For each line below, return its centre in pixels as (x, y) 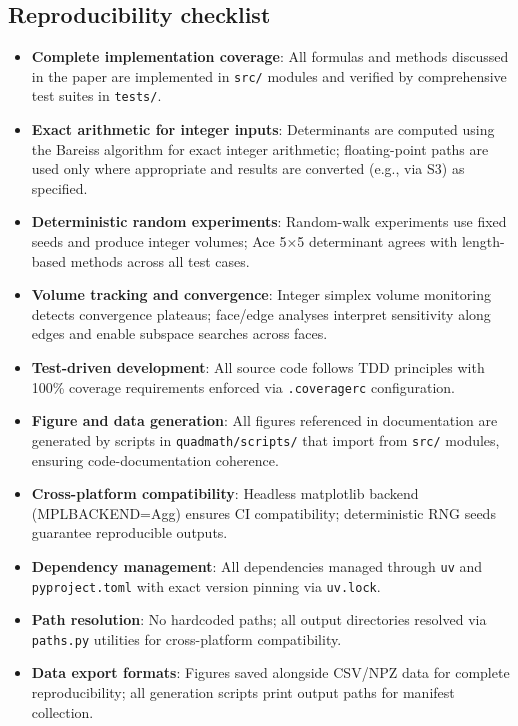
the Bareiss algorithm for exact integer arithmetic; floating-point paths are (260, 148)
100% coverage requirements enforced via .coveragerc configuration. (243, 386)
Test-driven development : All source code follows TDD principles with (258, 367)
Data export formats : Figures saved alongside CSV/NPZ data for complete (270, 672)
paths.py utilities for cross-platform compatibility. (186, 638)
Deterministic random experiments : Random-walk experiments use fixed (269, 221)
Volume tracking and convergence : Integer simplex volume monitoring (261, 294)
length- (483, 241)
